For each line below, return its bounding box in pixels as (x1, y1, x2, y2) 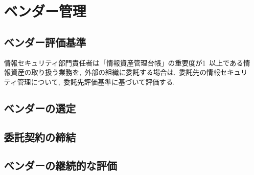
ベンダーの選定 (4, 100, 76, 115)
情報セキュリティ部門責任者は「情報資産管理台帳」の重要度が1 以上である (4, 57, 244, 67)
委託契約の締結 (4, 129, 76, 144)
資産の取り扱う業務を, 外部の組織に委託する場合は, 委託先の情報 (10, 67, 220, 77)
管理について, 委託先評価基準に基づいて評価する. (17, 76, 175, 87)
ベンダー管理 (4, 1, 87, 21)
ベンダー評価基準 (4, 34, 86, 49)
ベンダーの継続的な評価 (4, 158, 117, 173)
